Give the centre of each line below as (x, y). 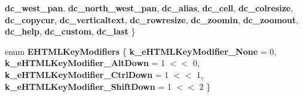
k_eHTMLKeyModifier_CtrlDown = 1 (87, 74)
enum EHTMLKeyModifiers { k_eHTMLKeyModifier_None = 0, (141, 51)
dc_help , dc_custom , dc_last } (70, 31)
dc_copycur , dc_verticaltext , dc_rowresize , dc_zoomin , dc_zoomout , (152, 19)
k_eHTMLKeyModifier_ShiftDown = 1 (88, 86)
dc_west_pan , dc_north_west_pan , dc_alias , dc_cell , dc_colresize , (149, 8)
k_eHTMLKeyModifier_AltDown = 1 (85, 63)
